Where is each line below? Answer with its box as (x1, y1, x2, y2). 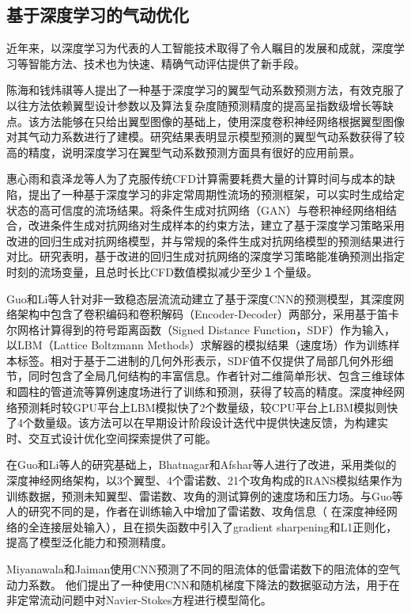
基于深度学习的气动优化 (6, 2, 189, 27)
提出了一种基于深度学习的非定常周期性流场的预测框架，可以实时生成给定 (28, 185, 405, 202)
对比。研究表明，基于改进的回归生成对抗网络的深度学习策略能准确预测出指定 (6, 248, 405, 265)
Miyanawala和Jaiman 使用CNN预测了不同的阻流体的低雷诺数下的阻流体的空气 (6, 561, 401, 577)
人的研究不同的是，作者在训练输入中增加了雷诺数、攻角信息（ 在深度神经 (6, 503, 386, 520)
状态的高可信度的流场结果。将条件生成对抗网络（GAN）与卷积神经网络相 (6, 201, 386, 218)
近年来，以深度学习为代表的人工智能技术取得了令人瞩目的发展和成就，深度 (6, 40, 394, 56)
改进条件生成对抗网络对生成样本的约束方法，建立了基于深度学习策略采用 (28, 217, 405, 234)
